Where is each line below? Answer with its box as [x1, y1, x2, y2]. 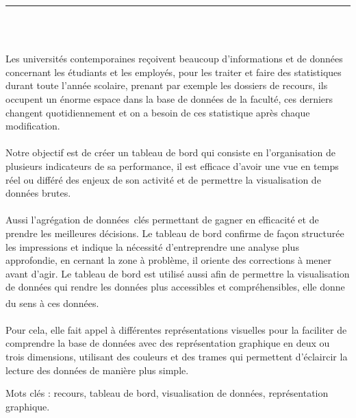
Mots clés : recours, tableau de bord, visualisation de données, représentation [5, 386, 329, 400]
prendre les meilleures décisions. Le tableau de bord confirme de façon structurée [5, 225, 344, 240]
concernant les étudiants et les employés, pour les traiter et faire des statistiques [5, 64, 342, 79]
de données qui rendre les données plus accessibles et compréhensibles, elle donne [5, 280, 345, 294]
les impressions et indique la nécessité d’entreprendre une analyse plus [5, 239, 299, 254]
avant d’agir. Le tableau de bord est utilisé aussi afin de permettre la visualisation [5, 266, 350, 280]
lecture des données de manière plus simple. [5, 362, 189, 377]
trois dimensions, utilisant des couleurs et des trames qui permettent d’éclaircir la [5, 349, 348, 363]
